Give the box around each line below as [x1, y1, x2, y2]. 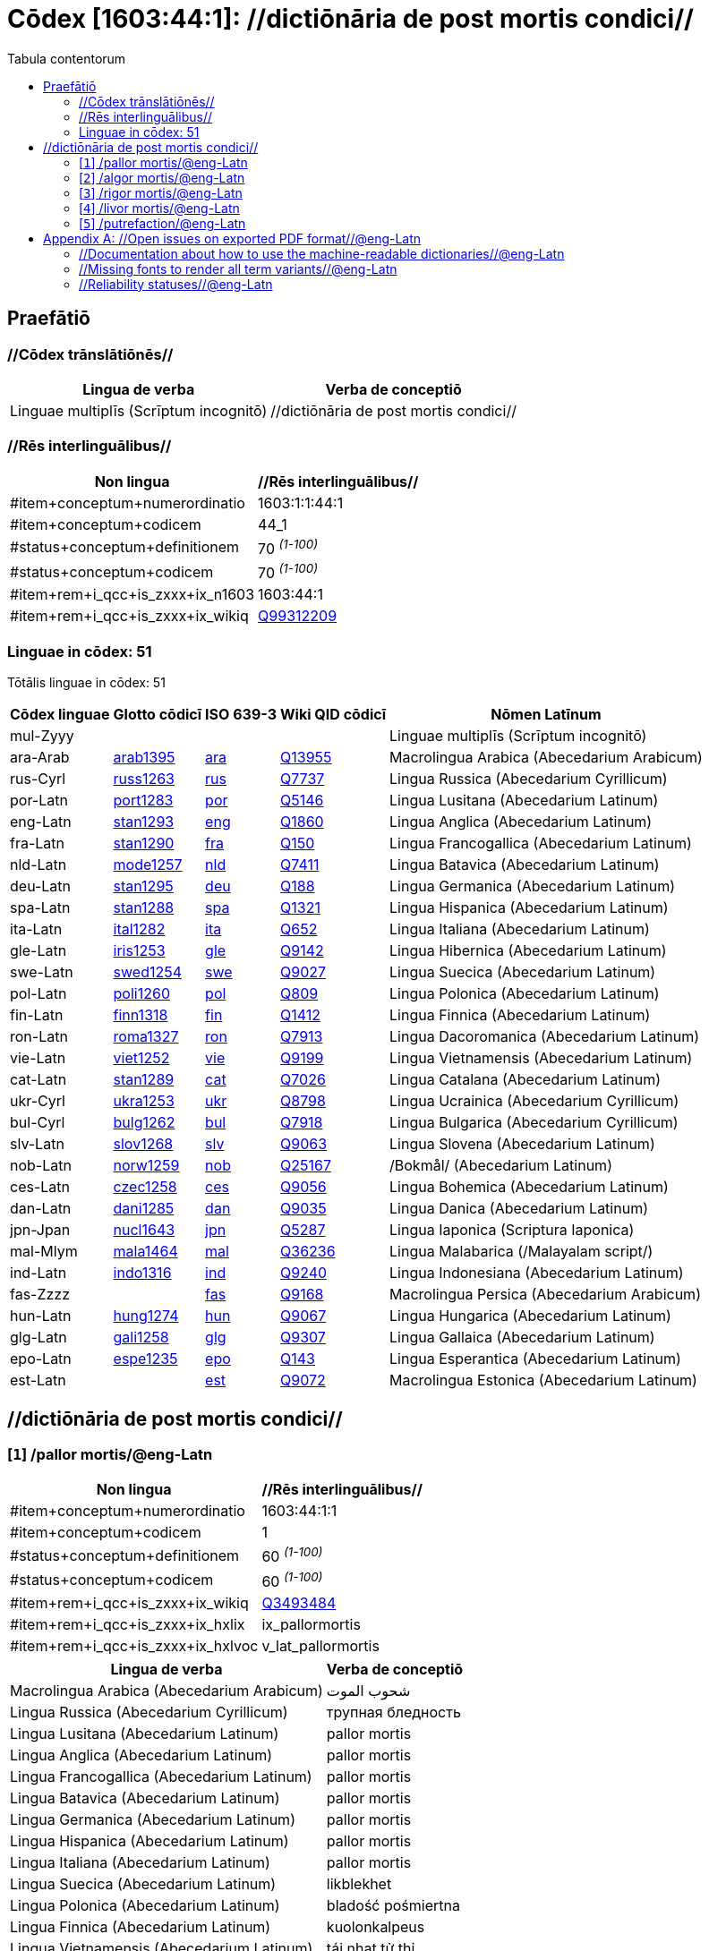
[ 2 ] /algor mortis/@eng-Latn [79, 169, 245, 185]
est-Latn [10, 1371, 66, 1390]
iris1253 [113, 941, 166, 960]
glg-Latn [10, 1328, 67, 1347]
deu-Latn [10, 877, 72, 896]
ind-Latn [10, 1264, 67, 1282]
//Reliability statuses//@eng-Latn [79, 276, 273, 292]
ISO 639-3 [205, 705, 278, 724]
